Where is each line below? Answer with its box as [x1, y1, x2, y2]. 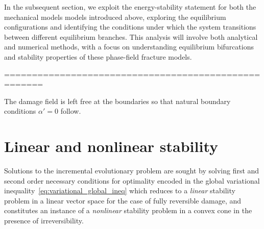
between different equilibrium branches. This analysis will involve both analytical [4, 31, 258, 42]
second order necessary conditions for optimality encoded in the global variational [4, 175, 260, 186]
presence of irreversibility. [4, 215, 84, 226]
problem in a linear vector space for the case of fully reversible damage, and [4, 195, 242, 206]
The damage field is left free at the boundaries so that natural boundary [4, 95, 231, 106]
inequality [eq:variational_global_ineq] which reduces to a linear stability [4, 185, 235, 196]
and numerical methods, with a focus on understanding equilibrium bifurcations [4, 41, 254, 52]
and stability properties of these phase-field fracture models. [4, 51, 192, 62]
